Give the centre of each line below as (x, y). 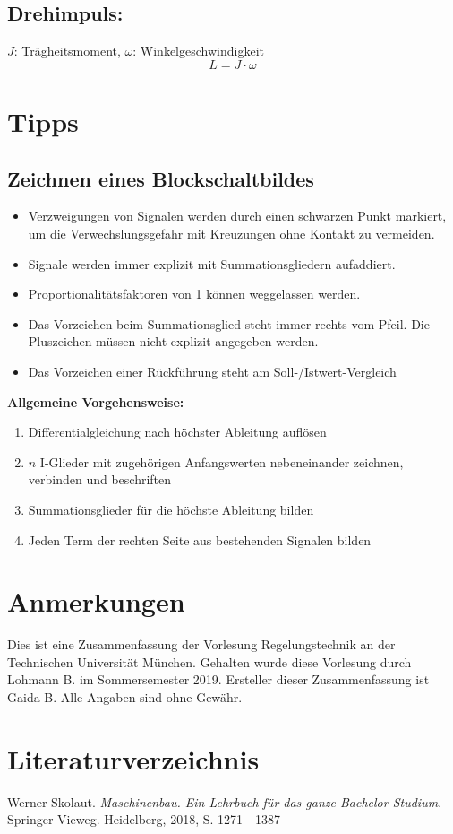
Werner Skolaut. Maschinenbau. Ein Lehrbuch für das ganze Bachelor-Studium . (225, 801)
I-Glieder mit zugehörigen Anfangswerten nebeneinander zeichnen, (222, 461)
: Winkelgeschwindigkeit (198, 51)
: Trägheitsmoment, (67, 51)
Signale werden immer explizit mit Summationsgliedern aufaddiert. (212, 263)
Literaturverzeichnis (133, 758)
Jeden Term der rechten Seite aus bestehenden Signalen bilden (200, 539)
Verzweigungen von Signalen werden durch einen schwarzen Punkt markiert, (237, 216)
